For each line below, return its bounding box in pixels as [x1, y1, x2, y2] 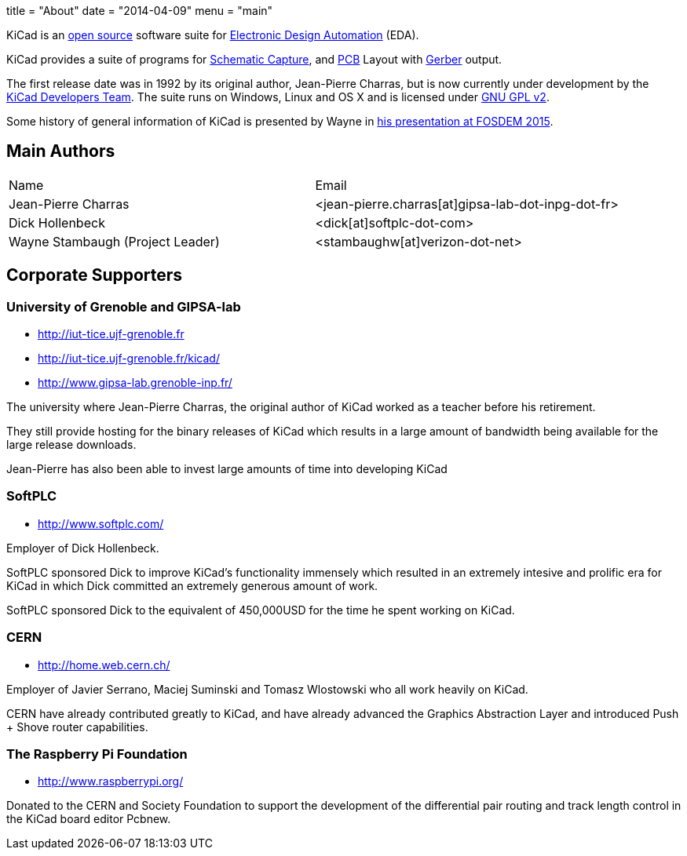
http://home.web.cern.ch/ [38, 657, 170, 672]
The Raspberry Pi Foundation [6, 745, 188, 762]
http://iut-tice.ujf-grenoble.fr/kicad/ [38, 352, 220, 366]
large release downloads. [6, 438, 137, 452]
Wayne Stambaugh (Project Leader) [9, 233, 220, 250]
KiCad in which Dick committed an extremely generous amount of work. [6, 578, 378, 592]
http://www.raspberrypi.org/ [38, 774, 184, 789]
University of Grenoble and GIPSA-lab [6, 298, 241, 315]
